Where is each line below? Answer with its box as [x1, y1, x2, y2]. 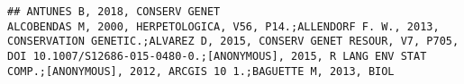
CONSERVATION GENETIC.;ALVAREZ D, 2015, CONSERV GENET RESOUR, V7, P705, [7, 35, 459, 48]
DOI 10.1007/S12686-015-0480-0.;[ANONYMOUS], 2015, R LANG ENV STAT [7, 49, 427, 63]
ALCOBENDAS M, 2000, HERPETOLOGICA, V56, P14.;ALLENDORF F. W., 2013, [7, 20, 440, 33]
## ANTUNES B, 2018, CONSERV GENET [7, 5, 221, 18]
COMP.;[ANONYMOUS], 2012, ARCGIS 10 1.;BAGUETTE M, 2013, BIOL [7, 64, 395, 78]
